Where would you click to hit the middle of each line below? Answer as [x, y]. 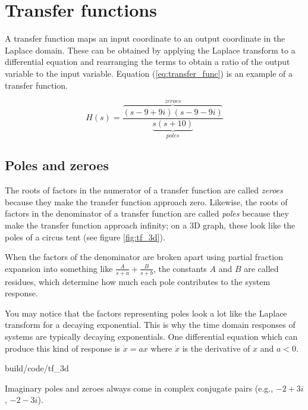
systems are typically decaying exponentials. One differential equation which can [151, 336]
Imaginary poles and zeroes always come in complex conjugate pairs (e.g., [139, 388]
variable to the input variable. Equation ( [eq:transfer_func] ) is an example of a [149, 73]
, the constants [180, 268]
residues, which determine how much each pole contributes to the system [138, 281]
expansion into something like [59, 268]
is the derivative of [216, 348]
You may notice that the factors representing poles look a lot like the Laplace [146, 313]
